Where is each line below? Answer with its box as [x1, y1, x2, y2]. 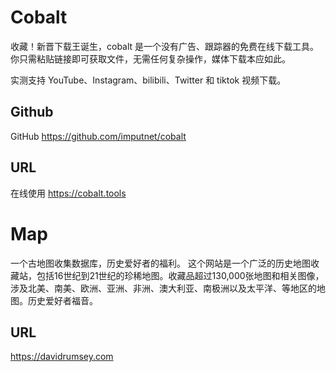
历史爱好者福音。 [27, 294, 98, 306]
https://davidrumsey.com [10, 351, 114, 363]
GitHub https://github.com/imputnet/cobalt [10, 130, 187, 142]
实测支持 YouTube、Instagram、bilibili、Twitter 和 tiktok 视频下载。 [10, 74, 287, 86]
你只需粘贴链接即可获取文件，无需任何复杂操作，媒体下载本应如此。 [10, 52, 291, 65]
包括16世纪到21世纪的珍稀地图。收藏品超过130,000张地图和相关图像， [36, 269, 325, 281]
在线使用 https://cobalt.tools [10, 187, 127, 199]
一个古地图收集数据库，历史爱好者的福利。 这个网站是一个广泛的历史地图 [10, 257, 311, 269]
